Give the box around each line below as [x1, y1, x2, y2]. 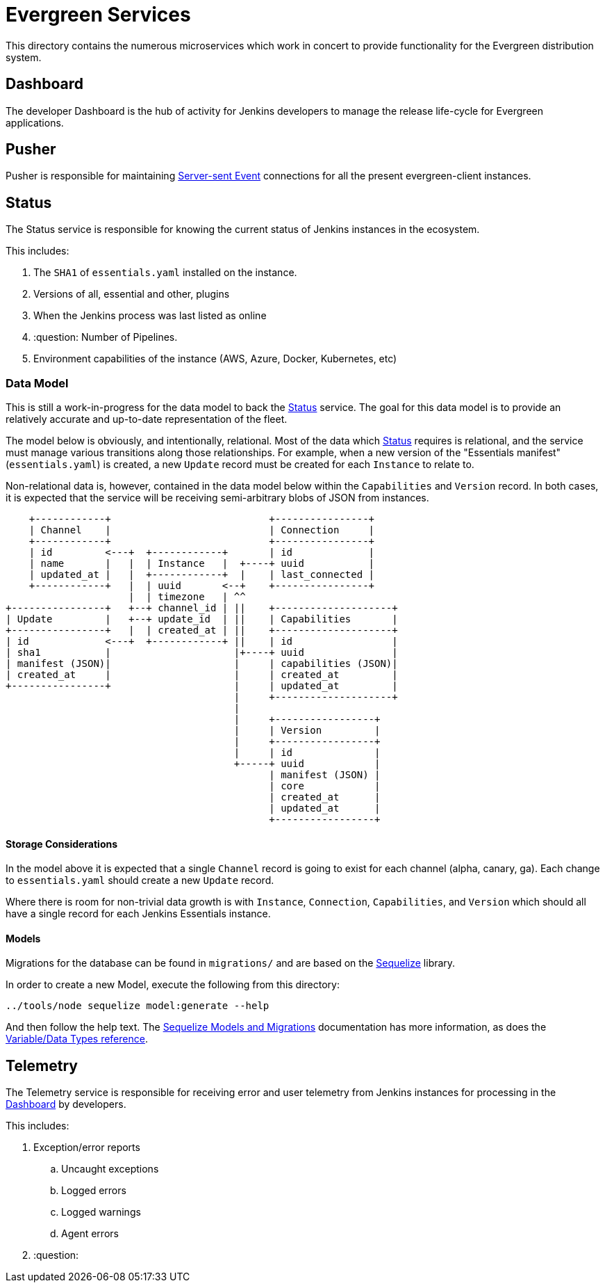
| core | [269, 780, 381, 792]
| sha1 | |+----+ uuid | [6, 647, 398, 659]
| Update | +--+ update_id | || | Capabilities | [6, 613, 398, 625]
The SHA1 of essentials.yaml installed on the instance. [33, 266, 297, 279]
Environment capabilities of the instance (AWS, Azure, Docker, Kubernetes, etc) [33, 353, 397, 365]
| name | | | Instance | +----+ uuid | [28, 558, 375, 570]
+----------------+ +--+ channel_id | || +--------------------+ [6, 602, 398, 614]
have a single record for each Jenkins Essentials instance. [6, 908, 271, 920]
